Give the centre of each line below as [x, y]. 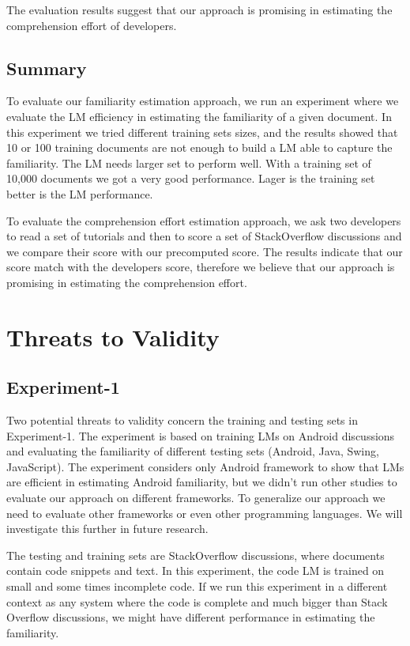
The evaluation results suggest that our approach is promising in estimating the [199, 9]
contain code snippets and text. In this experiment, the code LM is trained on [196, 570]
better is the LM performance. [80, 193]
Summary [47, 68]
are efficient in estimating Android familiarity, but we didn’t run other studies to [202, 482]
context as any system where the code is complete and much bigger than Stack [197, 601]
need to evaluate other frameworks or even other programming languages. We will [205, 513]
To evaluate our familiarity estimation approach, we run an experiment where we [203, 101]
